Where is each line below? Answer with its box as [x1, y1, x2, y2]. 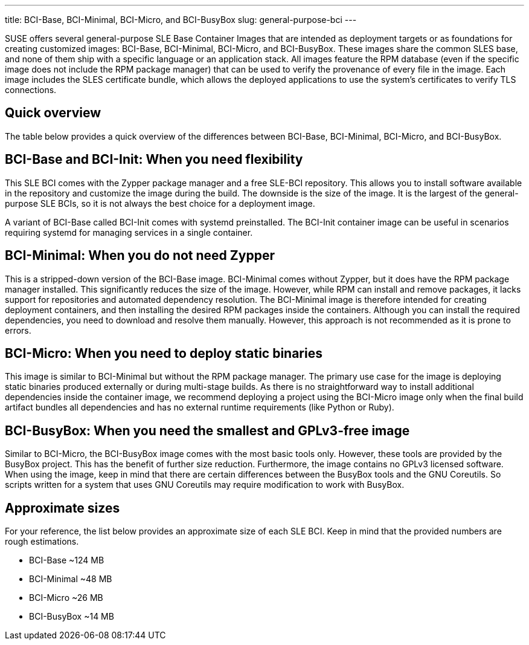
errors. [5, 325, 31, 335]
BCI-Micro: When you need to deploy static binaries [5, 345, 322, 361]
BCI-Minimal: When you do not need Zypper [5, 248, 275, 264]
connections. [5, 85, 57, 95]
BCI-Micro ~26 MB [29, 592, 103, 603]
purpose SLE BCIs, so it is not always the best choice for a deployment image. [5, 198, 315, 209]
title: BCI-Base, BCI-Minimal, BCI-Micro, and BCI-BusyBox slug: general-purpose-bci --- [5, 15, 357, 25]
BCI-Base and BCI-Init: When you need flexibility [5, 152, 303, 167]
